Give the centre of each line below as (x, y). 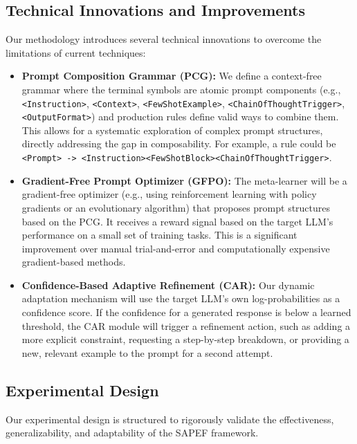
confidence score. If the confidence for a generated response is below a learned (186, 312)
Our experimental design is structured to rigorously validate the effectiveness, (170, 419)
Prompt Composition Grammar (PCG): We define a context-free (172, 76)
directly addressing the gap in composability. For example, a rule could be (179, 144)
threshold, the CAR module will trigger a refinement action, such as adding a (186, 325)
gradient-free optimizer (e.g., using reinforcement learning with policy (169, 194)
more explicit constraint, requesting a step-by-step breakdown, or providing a (185, 339)
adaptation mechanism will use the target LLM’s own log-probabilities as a (181, 298)
